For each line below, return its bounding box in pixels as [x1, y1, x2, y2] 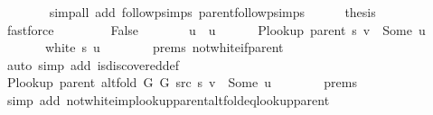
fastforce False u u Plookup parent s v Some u [6, 20, 426, 39]
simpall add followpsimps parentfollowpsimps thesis [49, 3, 376, 21]
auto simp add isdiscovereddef [6, 55, 180, 74]
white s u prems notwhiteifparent [44, 38, 284, 57]
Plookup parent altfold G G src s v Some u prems [6, 73, 357, 92]
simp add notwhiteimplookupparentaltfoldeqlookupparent [6, 90, 330, 109]
